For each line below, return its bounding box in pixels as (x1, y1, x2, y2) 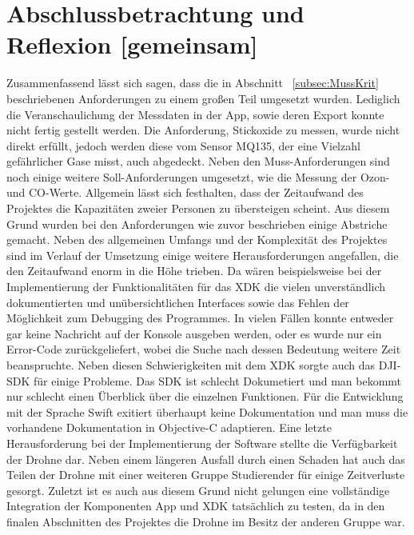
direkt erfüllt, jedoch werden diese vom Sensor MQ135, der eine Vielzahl (6, 137, 360, 154)
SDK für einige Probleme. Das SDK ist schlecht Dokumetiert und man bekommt (6, 372, 402, 389)
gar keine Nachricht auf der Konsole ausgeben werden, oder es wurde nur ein (6, 325, 382, 341)
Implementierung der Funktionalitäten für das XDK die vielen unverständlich (6, 278, 386, 295)
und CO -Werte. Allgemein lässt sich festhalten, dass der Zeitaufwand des (6, 184, 364, 201)
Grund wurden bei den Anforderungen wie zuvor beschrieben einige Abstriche (6, 215, 388, 232)
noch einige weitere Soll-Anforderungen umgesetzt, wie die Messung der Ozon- (6, 168, 390, 185)
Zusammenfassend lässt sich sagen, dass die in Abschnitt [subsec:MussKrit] (6, 74, 379, 91)
